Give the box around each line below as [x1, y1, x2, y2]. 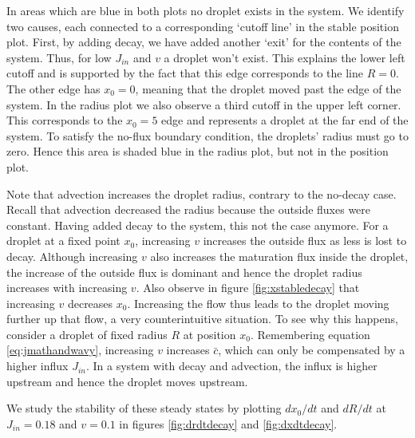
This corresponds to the [6, 112, 123, 128]
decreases [67, 294, 113, 311]
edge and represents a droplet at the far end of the [161, 112, 409, 128]
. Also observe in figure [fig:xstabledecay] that [136, 279, 360, 296]
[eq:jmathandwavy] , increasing [6, 341, 154, 358]
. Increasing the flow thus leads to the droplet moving [127, 294, 389, 311]
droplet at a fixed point [6, 232, 121, 249]
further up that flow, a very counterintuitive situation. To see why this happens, [6, 310, 398, 327]
